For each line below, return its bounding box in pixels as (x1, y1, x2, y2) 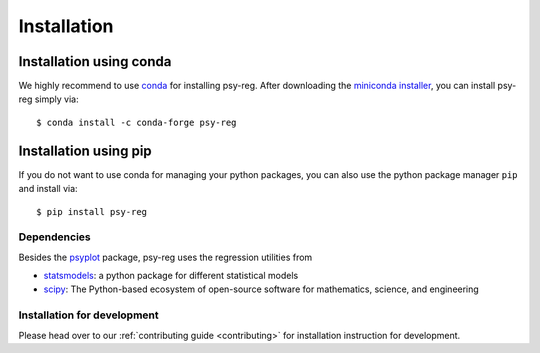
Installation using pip (18, 142, 152, 159)
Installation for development (18, 308, 159, 322)
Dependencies (18, 230, 92, 244)
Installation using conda (18, 53, 172, 70)
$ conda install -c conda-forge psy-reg (36, 116, 237, 128)
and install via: (18, 183, 79, 195)
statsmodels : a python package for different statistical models (43, 270, 299, 282)
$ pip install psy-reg (36, 206, 148, 217)
